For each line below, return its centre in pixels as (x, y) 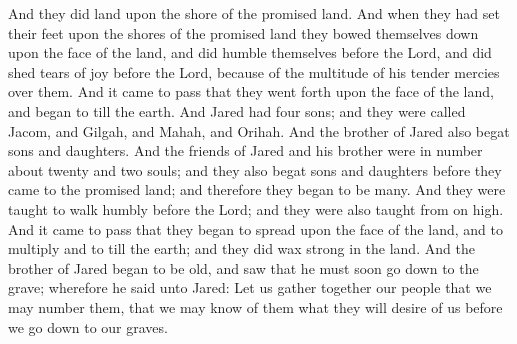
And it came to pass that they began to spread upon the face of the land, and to (255, 228)
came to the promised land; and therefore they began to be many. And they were (257, 189)
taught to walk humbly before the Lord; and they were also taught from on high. (256, 208)
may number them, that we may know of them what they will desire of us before (255, 306)
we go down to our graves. (88, 326)
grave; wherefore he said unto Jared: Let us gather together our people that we (250, 287)
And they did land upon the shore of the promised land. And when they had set (254, 13)
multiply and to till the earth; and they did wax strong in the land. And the (241, 248)
